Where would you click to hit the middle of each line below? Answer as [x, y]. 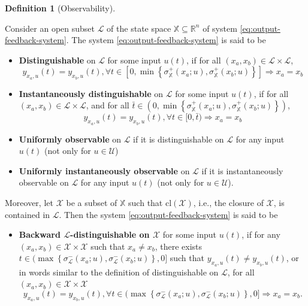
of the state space [139, 28]
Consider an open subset [50, 28]
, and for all [108, 105]
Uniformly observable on [70, 139]
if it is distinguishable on [179, 139]
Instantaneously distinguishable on [91, 93]
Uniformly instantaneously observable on [104, 170]
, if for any [261, 234]
